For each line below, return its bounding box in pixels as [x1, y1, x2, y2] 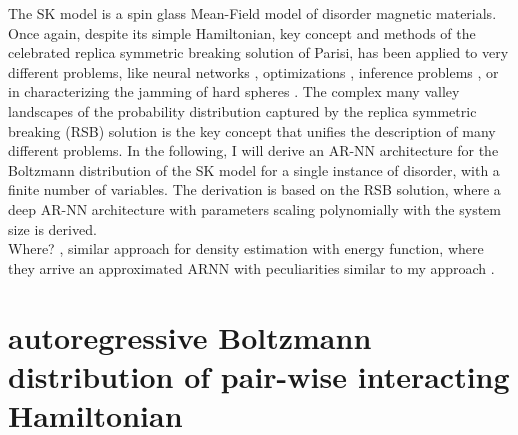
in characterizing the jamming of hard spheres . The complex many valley [8, 81, 460, 102]
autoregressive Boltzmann [8, 316, 372, 357]
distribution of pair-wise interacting [8, 355, 510, 396]
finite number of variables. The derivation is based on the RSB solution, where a [8, 179, 501, 200]
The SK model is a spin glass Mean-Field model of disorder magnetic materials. [8, 3, 497, 23]
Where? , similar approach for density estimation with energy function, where [8, 238, 484, 259]
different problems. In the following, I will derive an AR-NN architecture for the [8, 140, 499, 161]
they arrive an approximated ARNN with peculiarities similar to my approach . [8, 257, 495, 278]
